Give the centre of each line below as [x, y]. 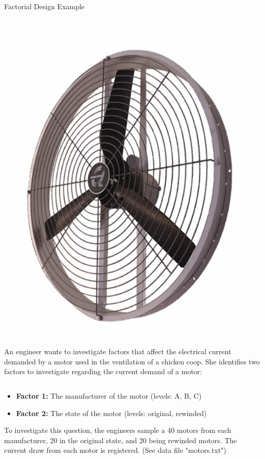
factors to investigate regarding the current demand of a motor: [103, 371]
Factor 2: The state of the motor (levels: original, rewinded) [111, 413]
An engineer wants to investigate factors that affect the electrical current [118, 351]
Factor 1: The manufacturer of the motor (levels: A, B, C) [109, 396]
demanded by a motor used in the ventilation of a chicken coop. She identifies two [132, 361]
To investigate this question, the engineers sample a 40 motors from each [118, 430]
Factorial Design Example [44, 6]
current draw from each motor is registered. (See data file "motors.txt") [115, 450]
